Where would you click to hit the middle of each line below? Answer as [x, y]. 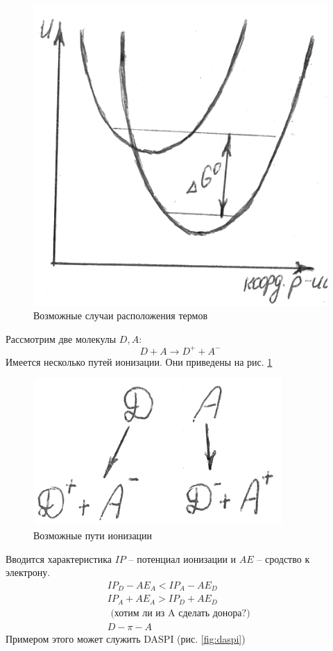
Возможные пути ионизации [93, 535]
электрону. [28, 572]
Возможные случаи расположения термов [120, 315]
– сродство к [283, 558]
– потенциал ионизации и [182, 558]
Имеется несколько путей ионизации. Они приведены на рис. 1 [139, 361]
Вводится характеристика [59, 558]
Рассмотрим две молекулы [61, 338]
